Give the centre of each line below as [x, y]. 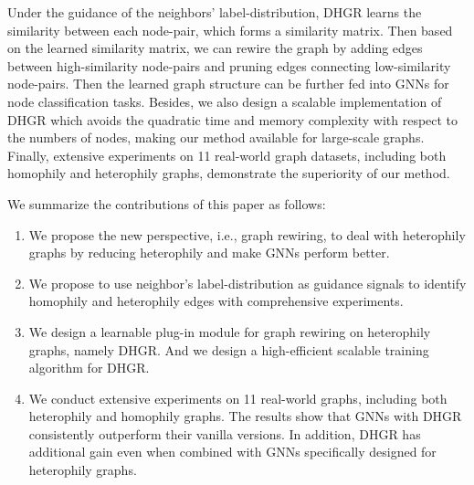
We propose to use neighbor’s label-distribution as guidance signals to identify [248, 283]
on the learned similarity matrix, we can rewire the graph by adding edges [215, 48]
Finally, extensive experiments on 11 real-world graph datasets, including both [227, 155]
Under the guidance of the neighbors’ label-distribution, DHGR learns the [215, 12]
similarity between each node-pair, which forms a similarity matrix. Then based [230, 30]
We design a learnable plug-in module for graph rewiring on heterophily [230, 331]
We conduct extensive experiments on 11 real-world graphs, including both [238, 398]
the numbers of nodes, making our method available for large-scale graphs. [216, 137]
